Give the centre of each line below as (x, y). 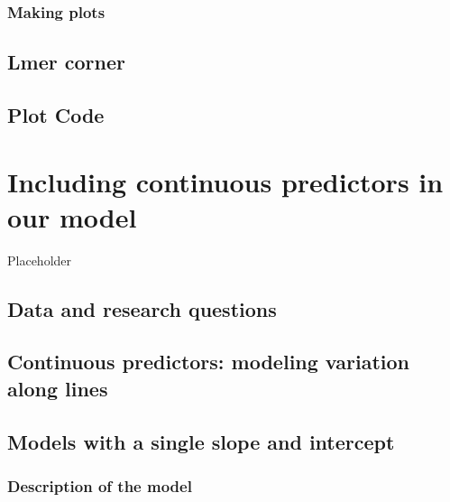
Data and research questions (142, 308)
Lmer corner (66, 62)
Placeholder (40, 260)
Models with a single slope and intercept (201, 441)
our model (72, 216)
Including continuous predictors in (225, 181)
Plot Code (56, 115)
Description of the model (100, 485)
